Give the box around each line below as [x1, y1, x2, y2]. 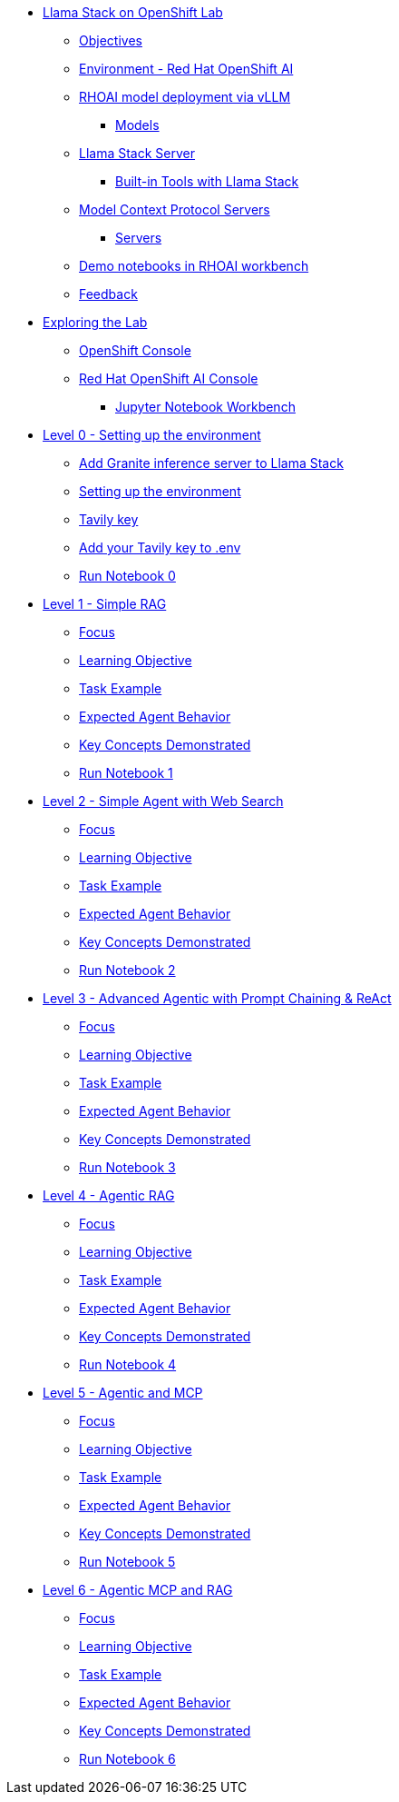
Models [115, 117, 160, 133]
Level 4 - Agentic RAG [43, 1188, 175, 1203]
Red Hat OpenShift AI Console [79, 371, 258, 386]
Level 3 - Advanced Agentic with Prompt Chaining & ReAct [43, 991, 392, 1006]
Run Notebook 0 [79, 568, 176, 583]
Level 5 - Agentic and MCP [43, 1385, 203, 1400]
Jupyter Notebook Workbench [115, 399, 296, 414]
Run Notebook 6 [79, 1751, 176, 1767]
